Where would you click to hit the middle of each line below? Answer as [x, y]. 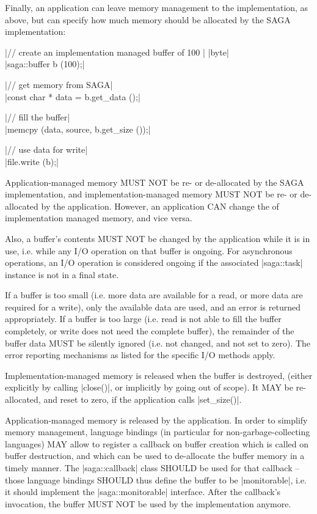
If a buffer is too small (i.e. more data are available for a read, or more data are [154, 295]
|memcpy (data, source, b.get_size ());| [78, 129]
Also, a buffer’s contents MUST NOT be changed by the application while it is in [158, 238]
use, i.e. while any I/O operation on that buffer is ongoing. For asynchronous [149, 250]
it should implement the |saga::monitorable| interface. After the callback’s [143, 492]
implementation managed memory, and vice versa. [99, 218]
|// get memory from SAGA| [59, 84]
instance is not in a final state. [62, 274]
